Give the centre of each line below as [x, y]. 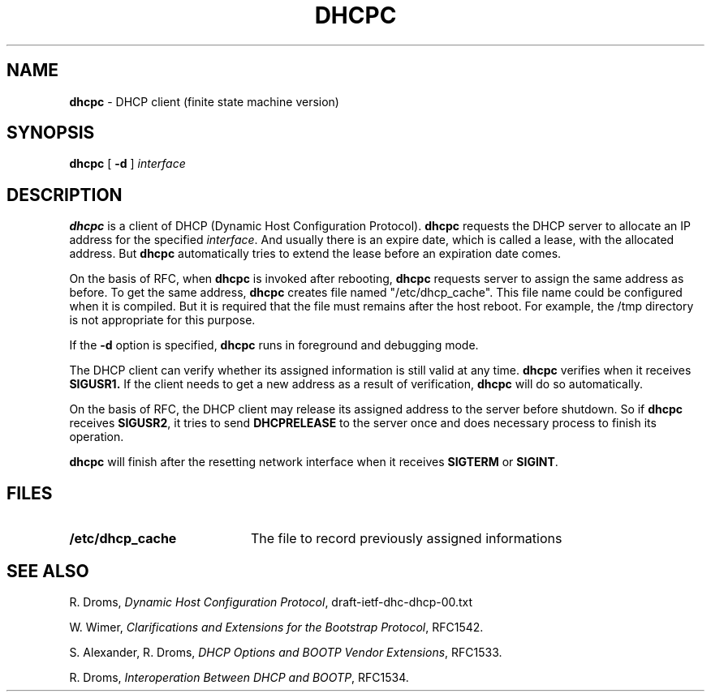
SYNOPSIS [51, 133]
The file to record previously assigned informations [406, 539]
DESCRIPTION [65, 195]
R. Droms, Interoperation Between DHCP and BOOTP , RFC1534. [239, 677]
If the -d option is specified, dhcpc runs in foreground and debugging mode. [274, 345]
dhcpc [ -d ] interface [127, 164]
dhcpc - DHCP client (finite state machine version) [204, 101]
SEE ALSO [48, 571]
